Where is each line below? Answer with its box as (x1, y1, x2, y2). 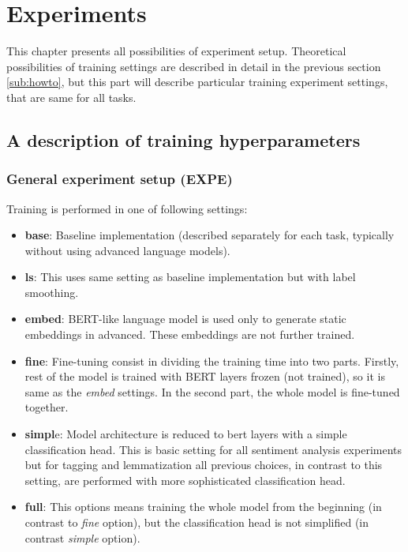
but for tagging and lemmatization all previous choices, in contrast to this (24, 456, 383, 473)
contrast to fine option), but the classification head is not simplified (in (24, 514, 369, 530)
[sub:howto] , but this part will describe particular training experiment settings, (6, 73, 388, 90)
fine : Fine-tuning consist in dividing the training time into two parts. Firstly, (24, 352, 399, 369)
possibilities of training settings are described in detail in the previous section (6, 58, 381, 74)
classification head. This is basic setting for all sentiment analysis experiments (24, 441, 402, 457)
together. (24, 399, 69, 415)
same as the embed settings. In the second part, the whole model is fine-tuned (24, 383, 400, 400)
